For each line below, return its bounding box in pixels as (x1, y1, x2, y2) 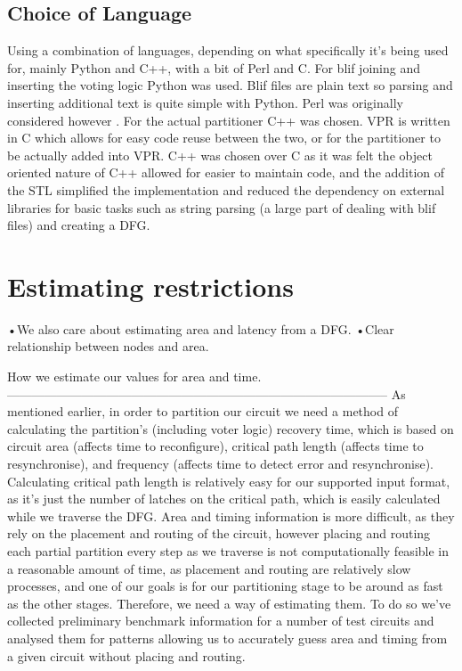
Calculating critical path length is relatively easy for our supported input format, (7, 471, 450, 490)
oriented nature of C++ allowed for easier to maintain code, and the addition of (7, 163, 445, 182)
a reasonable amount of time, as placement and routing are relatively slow (7, 559, 411, 577)
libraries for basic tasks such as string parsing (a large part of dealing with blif (7, 198, 436, 217)
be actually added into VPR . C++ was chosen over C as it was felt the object (7, 145, 433, 164)
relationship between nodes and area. (7, 337, 209, 356)
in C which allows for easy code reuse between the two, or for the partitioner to (7, 128, 441, 147)
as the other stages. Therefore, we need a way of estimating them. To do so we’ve (7, 593, 451, 612)
